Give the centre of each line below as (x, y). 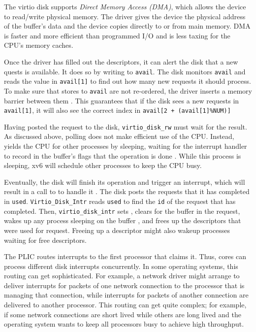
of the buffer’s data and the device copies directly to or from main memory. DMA (127, 26)
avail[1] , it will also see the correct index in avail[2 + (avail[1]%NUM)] (117, 110)
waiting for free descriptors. (45, 240)
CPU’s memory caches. (39, 45)
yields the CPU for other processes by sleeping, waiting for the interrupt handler (126, 146)
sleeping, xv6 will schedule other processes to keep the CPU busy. (103, 165)
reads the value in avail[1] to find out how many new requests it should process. (128, 81)
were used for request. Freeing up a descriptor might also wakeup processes (117, 230)
